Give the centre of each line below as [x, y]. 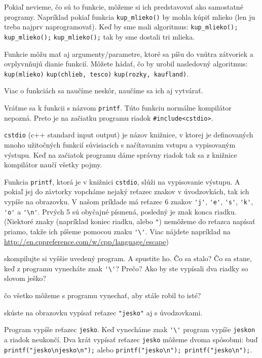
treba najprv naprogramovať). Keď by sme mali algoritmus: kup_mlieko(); [121, 27]
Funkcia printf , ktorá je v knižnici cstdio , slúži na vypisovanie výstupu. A [122, 181]
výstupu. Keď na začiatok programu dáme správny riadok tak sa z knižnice [121, 154]
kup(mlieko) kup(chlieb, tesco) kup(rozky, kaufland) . [97, 73]
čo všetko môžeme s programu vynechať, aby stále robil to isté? [103, 295]
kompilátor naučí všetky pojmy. [53, 165]
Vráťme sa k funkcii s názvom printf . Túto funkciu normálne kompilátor [118, 108]
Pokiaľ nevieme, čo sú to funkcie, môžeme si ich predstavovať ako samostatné [124, 7]
